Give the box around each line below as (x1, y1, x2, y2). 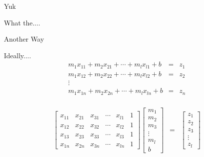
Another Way (4, 34, 44, 44)
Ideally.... (4, 50, 31, 60)
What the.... (4, 17, 41, 27)
